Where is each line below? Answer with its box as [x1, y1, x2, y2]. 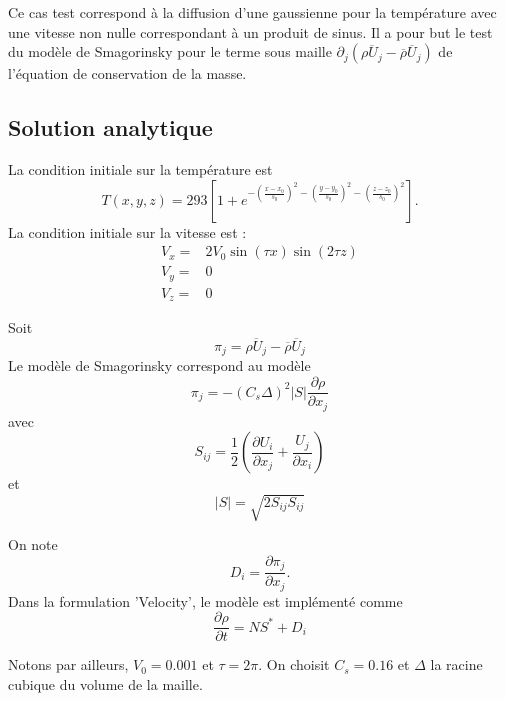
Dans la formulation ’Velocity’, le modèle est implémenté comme [8, 590, 403, 611]
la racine [430, 654, 483, 675]
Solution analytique [8, 112, 213, 143]
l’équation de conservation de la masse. [8, 63, 247, 84]
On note [8, 534, 58, 555]
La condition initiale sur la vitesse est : [8, 221, 247, 242]
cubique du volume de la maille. [8, 674, 203, 695]
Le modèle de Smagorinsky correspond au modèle [8, 355, 311, 376]
